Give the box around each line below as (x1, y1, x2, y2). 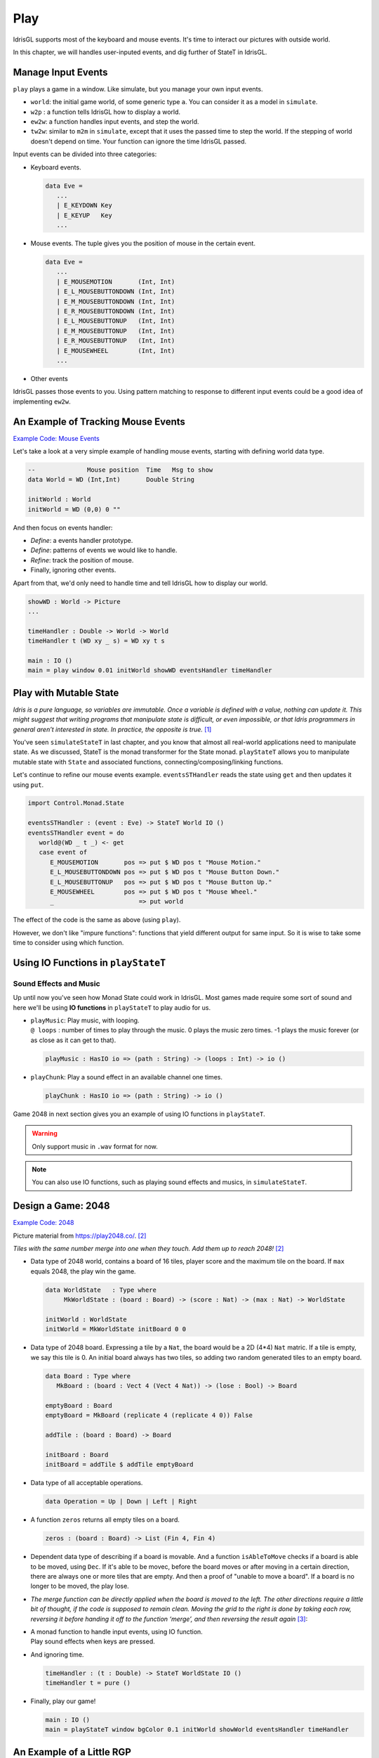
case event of (39, 848, 88, 856)
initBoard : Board (45, 1451, 109, 1458)
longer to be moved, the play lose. (30, 1582, 129, 1591)
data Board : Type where (45, 1372, 131, 1380)
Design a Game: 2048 (13, 1200, 110, 1212)
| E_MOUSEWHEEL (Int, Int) (56, 347, 175, 354)
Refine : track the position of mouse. (30, 556, 134, 564)
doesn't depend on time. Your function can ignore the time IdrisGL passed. (30, 137, 247, 146)
